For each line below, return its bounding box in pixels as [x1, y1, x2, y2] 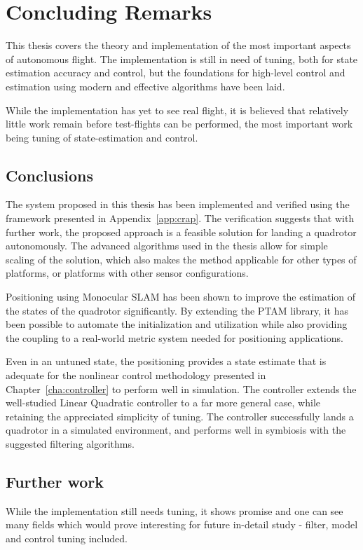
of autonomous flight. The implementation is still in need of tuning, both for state [6, 51, 358, 66]
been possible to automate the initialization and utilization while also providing [6, 317, 348, 331]
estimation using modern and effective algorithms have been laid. [6, 78, 285, 93]
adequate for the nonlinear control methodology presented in [6, 368, 266, 383]
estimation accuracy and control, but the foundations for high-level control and [6, 65, 345, 80]
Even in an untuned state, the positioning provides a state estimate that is [6, 354, 327, 369]
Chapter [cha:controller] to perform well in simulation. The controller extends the [6, 381, 357, 396]
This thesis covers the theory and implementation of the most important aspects [6, 38, 351, 53]
